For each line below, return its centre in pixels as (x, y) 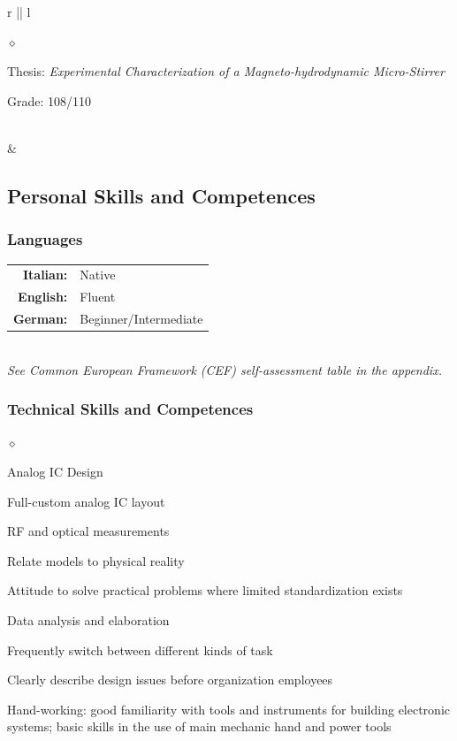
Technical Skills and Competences (130, 409)
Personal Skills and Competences (161, 195)
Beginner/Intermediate (141, 318)
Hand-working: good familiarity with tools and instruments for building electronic (229, 709)
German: (41, 318)
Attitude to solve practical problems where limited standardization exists (205, 590)
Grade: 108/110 (50, 100)
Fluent (98, 297)
